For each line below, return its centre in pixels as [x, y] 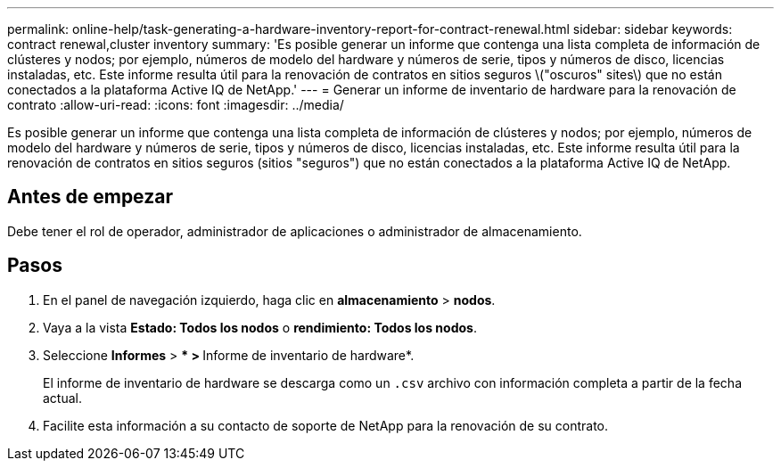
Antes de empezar [90, 197]
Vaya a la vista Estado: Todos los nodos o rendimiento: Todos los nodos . [260, 327]
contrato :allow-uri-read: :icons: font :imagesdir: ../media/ [176, 105]
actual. [63, 398]
